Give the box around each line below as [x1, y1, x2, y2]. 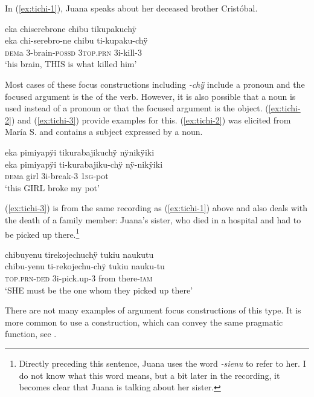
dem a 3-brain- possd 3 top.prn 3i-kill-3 [5, 45, 142, 58]
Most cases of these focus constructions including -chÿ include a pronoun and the [5, 77, 305, 90]
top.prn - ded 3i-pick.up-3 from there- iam [5, 271, 153, 284]
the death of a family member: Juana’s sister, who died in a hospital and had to [5, 213, 301, 226]
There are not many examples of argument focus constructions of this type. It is [5, 304, 301, 317]
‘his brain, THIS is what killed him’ [5, 57, 137, 70]
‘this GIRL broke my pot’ [5, 181, 100, 194]
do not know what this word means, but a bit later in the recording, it [19, 369, 280, 381]
